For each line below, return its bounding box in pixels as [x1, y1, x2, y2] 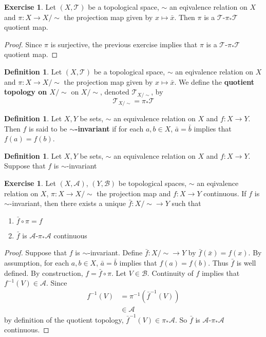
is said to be [29, 123, 67, 134]
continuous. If [203, 188, 246, 198]
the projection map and [97, 188, 171, 198]
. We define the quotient [174, 76, 255, 87]
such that [172, 198, 201, 209]
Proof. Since [4, 39, 42, 49]
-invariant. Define [88, 247, 143, 258]
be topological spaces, [118, 178, 187, 189]
